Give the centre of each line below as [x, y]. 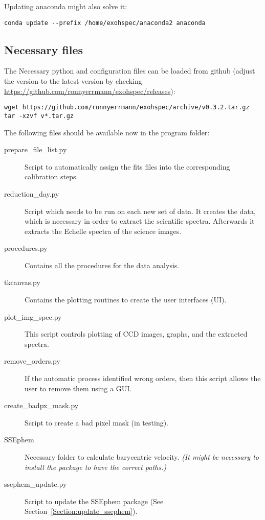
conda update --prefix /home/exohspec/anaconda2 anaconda [105, 23]
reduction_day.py [32, 193]
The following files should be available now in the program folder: [107, 132]
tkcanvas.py [22, 282]
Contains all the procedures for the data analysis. [102, 265]
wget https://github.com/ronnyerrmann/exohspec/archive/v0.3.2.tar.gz [127, 108]
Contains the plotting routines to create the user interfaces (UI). [126, 300]
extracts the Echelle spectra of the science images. [103, 231]
